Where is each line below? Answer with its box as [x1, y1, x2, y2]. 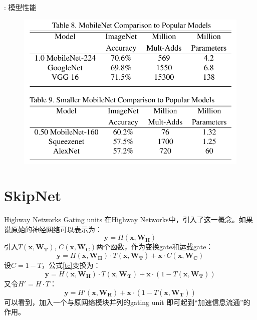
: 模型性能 [4, 2, 37, 12]
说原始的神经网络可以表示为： [4, 224, 102, 234]
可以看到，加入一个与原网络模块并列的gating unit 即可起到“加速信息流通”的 [4, 296, 250, 307]
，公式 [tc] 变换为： [41, 260, 101, 270]
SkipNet [4, 185, 62, 206]
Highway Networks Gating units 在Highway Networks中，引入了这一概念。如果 [4, 214, 253, 225]
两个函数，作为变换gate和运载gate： [96, 241, 213, 252]
